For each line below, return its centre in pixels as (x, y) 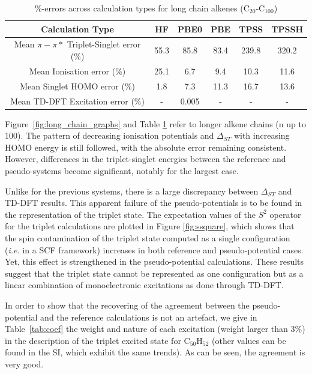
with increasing (262, 135)
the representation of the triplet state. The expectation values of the (130, 214)
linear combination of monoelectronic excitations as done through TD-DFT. (144, 285)
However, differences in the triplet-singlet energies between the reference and (145, 159)
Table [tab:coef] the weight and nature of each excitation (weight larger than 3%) (155, 329)
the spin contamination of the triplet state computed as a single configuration (148, 238)
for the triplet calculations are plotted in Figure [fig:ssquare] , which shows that (150, 226)
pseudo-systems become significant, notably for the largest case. (122, 171)
